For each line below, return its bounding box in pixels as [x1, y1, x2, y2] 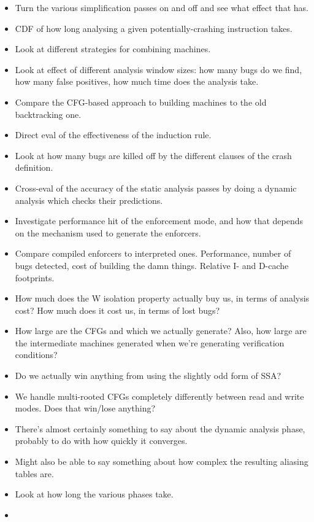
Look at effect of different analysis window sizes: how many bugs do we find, [15, 63, 302, 76]
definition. [15, 161, 53, 174]
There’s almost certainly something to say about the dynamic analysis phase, [15, 422, 305, 435]
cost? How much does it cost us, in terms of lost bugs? [15, 303, 220, 316]
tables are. [15, 467, 54, 480]
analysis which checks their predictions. [15, 193, 163, 206]
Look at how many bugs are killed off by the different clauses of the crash [15, 149, 292, 162]
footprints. [15, 271, 55, 284]
